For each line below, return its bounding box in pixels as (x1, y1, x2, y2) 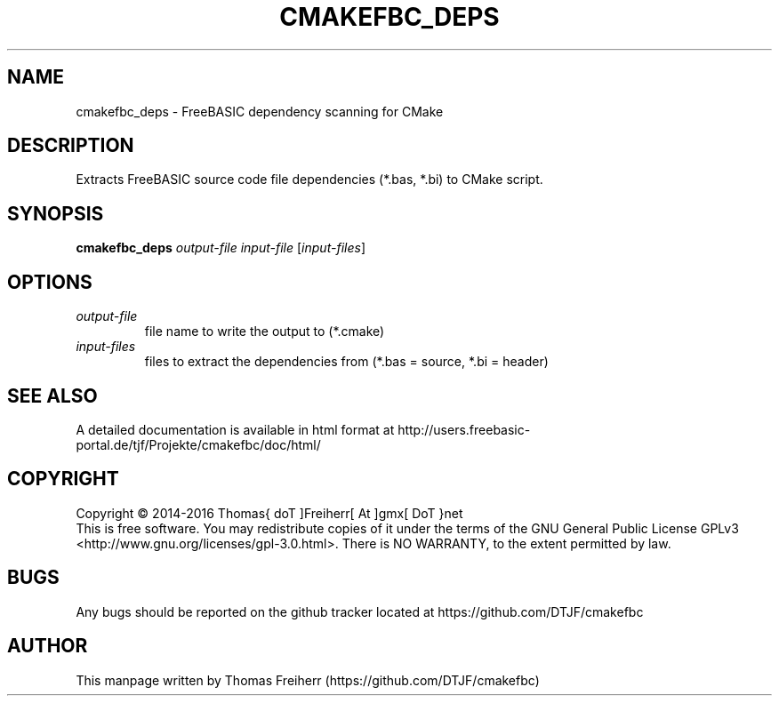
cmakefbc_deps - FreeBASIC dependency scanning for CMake (76, 103, 444, 119)
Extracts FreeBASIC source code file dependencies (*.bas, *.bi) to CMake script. (76, 172, 543, 188)
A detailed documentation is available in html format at (76, 421, 395, 437)
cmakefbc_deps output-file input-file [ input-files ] (76, 240, 365, 256)
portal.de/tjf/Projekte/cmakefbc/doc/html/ (76, 436, 321, 452)
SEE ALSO (7, 384, 98, 407)
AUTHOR (7, 635, 88, 658)
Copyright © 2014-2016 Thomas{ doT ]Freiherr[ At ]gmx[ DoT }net (76, 505, 463, 521)
